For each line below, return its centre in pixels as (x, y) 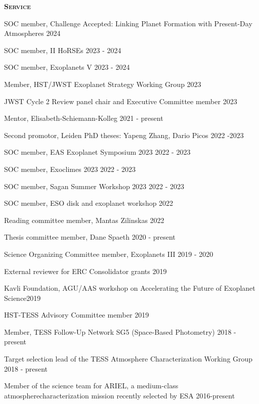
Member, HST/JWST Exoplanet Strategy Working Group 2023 (103, 84)
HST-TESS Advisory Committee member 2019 (77, 315)
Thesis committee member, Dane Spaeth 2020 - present (90, 237)
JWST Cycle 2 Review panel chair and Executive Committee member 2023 (121, 101)
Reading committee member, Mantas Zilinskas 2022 (84, 220)
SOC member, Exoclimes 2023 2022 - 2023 (70, 169)
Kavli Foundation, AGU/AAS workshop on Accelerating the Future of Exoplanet (130, 288)
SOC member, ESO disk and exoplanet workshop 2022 (89, 203)
